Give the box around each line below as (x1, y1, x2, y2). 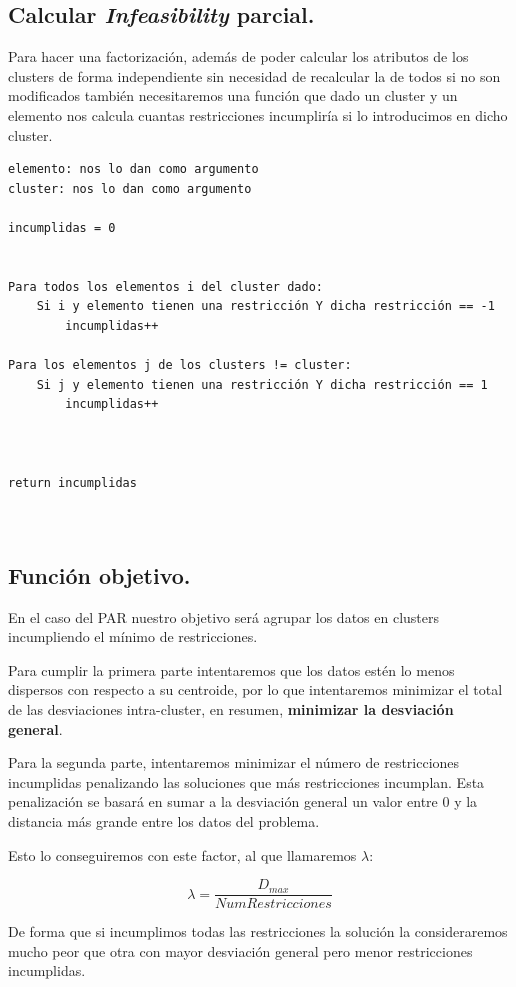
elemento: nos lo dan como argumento (8, 162, 259, 177)
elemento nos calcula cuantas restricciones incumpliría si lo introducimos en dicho (8, 104, 508, 125)
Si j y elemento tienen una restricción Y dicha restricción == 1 (36, 377, 488, 392)
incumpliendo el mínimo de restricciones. (8, 626, 258, 647)
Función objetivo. (8, 559, 191, 590)
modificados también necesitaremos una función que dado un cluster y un (8, 85, 458, 106)
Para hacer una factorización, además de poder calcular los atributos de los (8, 46, 469, 67)
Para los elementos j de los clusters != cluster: (8, 358, 352, 373)
